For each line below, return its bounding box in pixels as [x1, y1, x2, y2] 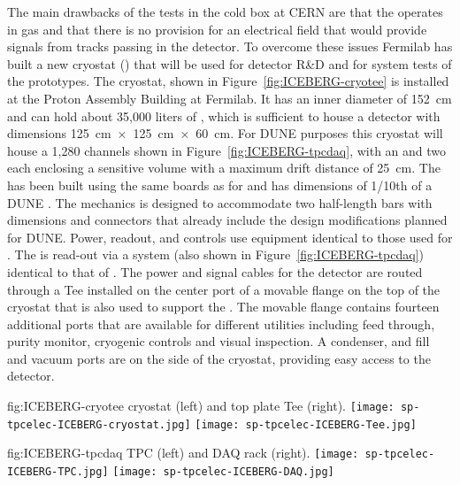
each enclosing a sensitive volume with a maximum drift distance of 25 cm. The [7, 158, 441, 177]
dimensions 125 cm [7, 124, 111, 142]
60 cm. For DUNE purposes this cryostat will [195, 124, 443, 142]
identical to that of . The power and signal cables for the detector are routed [7, 262, 423, 281]
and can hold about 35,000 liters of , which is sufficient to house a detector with [7, 106, 441, 125]
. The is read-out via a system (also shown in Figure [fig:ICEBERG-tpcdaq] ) [7, 245, 424, 264]
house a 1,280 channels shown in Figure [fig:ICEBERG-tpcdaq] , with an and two [7, 141, 447, 159]
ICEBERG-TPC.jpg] [7, 466, 109, 479]
